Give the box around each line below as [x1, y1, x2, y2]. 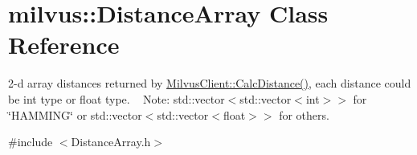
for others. [279, 106, 329, 123]
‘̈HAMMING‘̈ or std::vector [8, 106, 142, 123]
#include [8, 133, 53, 150]
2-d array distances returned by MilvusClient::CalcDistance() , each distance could [8, 75, 411, 92]
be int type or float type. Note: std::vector [8, 90, 225, 107]
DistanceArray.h [71, 133, 151, 150]
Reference [8, 28, 120, 61]
